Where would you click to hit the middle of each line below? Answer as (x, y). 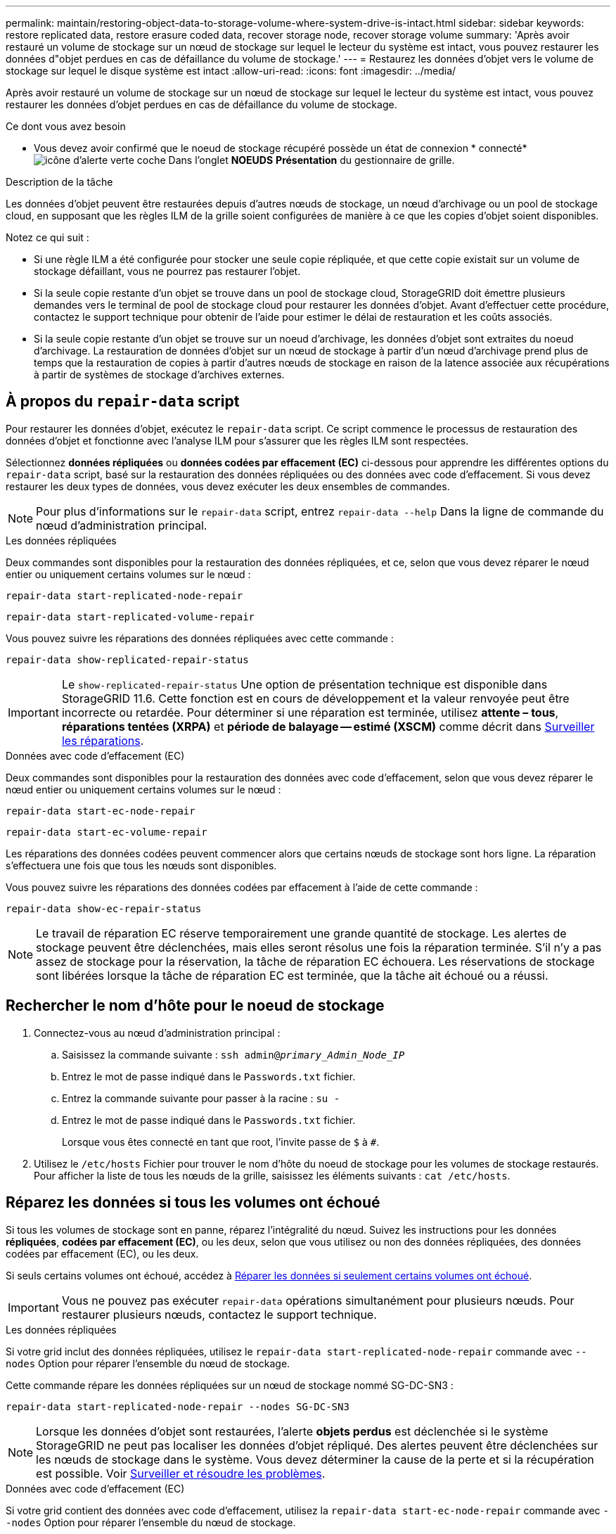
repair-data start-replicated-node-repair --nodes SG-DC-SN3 (178, 1406)
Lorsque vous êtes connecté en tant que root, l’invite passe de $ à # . (221, 1142)
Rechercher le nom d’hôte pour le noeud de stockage (195, 1006)
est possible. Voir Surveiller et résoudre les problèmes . (181, 1473)
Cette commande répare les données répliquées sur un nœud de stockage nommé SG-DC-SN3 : (230, 1385)
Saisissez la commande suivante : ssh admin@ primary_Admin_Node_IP (233, 1054)
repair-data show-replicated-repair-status (127, 659)
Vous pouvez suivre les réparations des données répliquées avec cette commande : (200, 638)
